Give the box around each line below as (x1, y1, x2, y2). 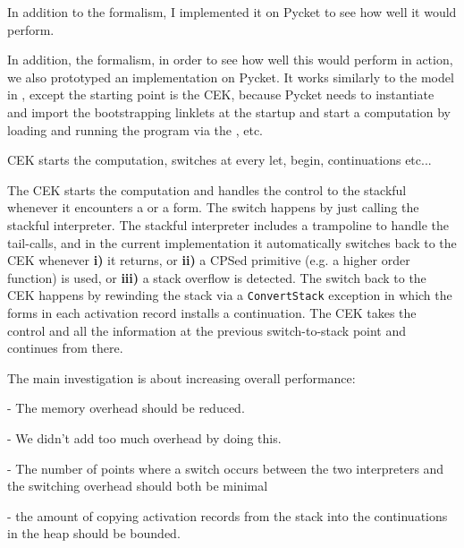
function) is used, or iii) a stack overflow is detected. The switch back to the (7, 268, 426, 287)
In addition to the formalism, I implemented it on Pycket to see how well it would (7, 3, 457, 21)
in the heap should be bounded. (7, 524, 181, 543)
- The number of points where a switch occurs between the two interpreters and (7, 458, 444, 477)
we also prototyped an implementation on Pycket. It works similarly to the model (7, 67, 454, 86)
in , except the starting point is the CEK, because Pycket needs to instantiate (7, 85, 434, 104)
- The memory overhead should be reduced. (7, 398, 245, 417)
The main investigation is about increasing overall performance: (7, 368, 356, 387)
